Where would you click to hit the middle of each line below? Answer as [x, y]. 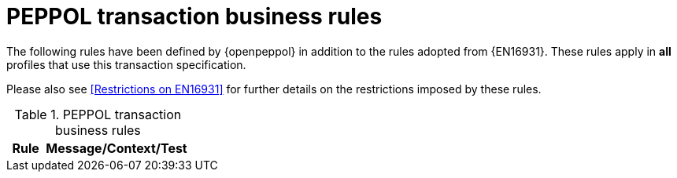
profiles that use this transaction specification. [126, 64]
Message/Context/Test [117, 148]
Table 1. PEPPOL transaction [98, 114]
